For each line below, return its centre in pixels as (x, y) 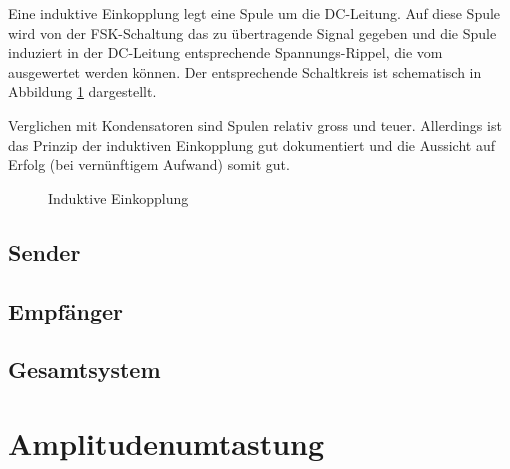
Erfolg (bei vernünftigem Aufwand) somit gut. (149, 164)
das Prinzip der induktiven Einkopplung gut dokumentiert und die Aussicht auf (251, 144)
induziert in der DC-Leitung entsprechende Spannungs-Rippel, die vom (225, 52)
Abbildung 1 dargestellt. (82, 91)
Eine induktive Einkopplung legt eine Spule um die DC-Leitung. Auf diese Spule (254, 13)
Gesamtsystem (84, 369)
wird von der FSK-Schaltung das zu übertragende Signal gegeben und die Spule (252, 32)
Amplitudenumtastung (166, 442)
